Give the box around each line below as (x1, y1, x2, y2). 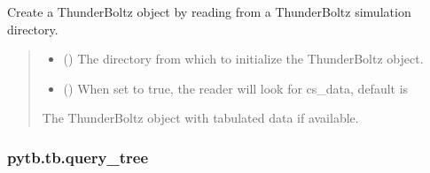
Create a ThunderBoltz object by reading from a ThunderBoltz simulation (7, 3, 411, 20)
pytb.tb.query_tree (7, 146, 149, 168)
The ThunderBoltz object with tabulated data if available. (42, 109, 359, 127)
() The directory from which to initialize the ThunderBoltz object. (63, 49, 424, 68)
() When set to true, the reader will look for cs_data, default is (63, 79, 409, 97)
